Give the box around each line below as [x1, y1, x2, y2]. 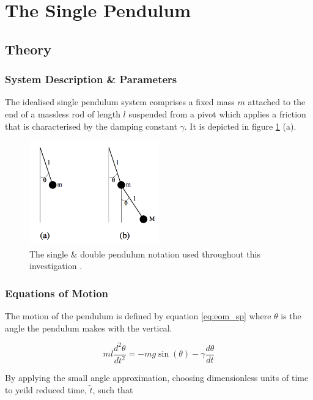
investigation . [29, 259, 83, 272]
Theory [5, 39, 52, 58]
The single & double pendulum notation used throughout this [29, 247, 260, 260]
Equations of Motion [5, 285, 109, 300]
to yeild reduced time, [5, 383, 87, 396]
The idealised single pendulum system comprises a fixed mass [5, 95, 235, 108]
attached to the [248, 95, 306, 108]
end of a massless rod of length [5, 107, 120, 120]
